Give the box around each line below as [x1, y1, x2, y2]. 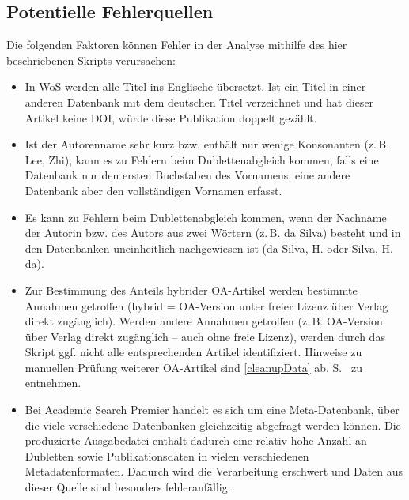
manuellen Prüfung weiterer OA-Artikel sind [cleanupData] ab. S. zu [25, 359, 362, 375]
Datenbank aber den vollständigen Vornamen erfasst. [25, 182, 282, 198]
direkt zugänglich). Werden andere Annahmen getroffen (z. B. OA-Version [25, 313, 383, 329]
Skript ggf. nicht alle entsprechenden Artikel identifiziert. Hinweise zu [25, 344, 362, 360]
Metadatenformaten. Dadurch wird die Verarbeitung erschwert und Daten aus [25, 463, 403, 479]
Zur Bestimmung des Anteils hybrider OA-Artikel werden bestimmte [25, 281, 358, 298]
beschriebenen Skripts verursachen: [6, 51, 176, 68]
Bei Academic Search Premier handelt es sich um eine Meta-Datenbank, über [25, 401, 400, 418]
